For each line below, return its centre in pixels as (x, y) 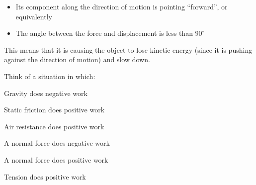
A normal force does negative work (57, 143)
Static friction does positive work (54, 110)
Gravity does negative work (46, 93)
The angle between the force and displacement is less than (104, 33)
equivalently (34, 16)
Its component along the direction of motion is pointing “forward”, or (122, 6)
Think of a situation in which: (50, 76)
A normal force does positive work (56, 159)
